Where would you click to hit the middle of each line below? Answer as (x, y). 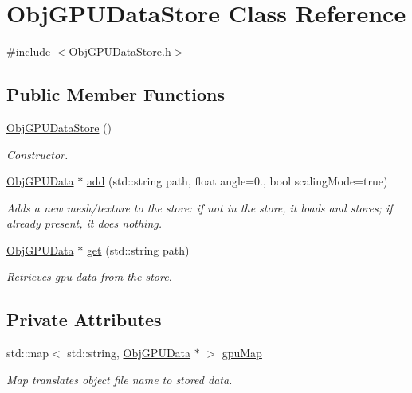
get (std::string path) (138, 249)
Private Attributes (84, 319)
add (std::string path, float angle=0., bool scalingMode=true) (237, 181)
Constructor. (37, 154)
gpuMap (242, 353)
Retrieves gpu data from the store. (89, 276)
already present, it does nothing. (84, 223)
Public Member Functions (116, 94)
